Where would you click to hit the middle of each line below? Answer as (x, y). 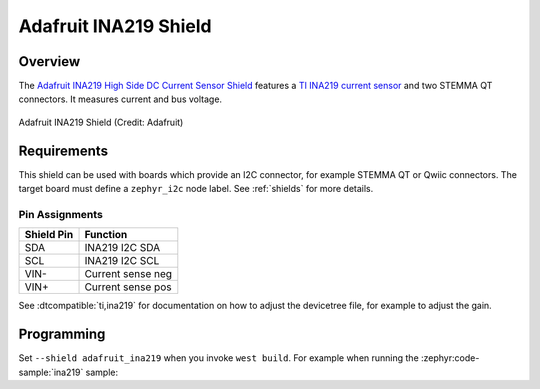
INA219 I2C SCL (122, 261)
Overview (49, 61)
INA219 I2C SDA (122, 248)
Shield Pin (49, 235)
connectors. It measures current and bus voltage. (120, 99)
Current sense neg (128, 274)
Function (106, 235)
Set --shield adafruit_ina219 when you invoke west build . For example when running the (218, 358)
